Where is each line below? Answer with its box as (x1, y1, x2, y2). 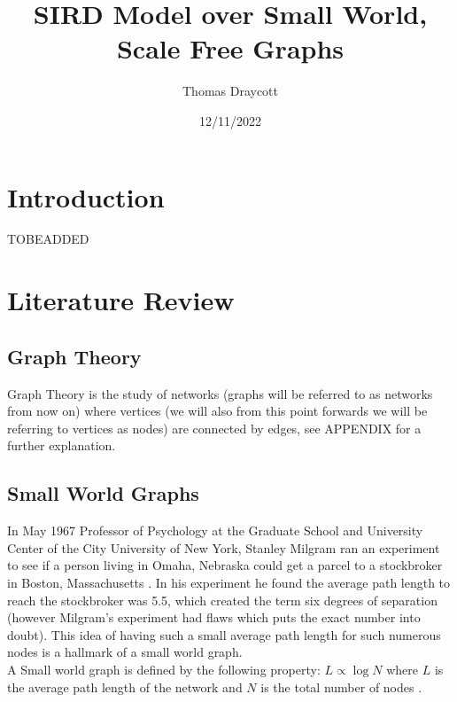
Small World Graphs (7, 480, 199, 507)
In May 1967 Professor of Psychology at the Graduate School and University (7, 521, 423, 540)
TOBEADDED (7, 230, 89, 248)
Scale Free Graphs (116, 30, 345, 66)
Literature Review (7, 282, 235, 318)
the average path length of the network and (7, 677, 243, 696)
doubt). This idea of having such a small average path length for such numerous (7, 625, 441, 643)
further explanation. (7, 436, 116, 455)
